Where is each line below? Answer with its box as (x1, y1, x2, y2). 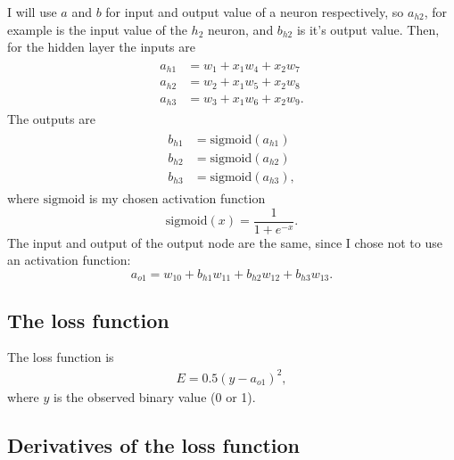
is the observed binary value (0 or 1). (54, 387, 256, 406)
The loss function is (7, 348, 114, 366)
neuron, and (208, 20, 274, 38)
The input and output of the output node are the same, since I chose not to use (7, 233, 442, 251)
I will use (7, 3, 57, 21)
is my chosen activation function (88, 188, 266, 207)
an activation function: (7, 251, 131, 269)
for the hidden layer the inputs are (7, 37, 195, 56)
